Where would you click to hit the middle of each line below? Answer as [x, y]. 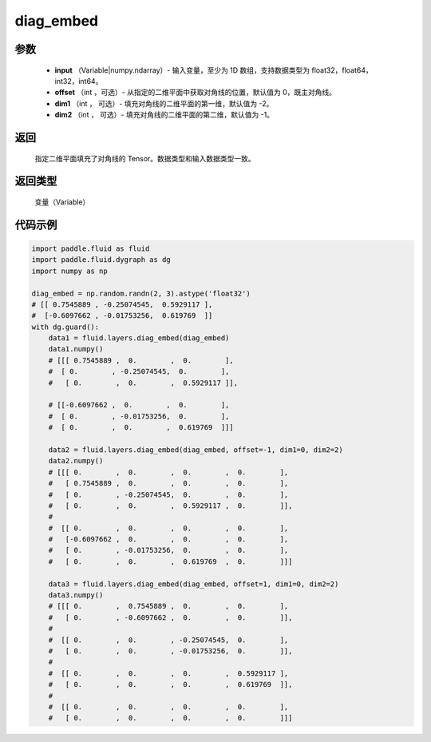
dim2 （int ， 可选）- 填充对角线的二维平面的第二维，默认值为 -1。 [164, 115]
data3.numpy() [76, 595]
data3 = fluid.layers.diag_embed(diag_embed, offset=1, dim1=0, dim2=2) [194, 584]
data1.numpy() [76, 349]
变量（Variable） [62, 202]
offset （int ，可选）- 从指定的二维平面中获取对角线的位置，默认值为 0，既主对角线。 [196, 93]
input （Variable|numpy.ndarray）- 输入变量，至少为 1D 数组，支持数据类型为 [182, 70]
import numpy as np [69, 271]
